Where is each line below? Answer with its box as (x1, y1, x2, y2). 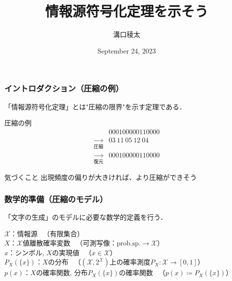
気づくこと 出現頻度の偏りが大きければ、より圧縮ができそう (4, 172, 197, 182)
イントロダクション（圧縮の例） (4, 82, 124, 94)
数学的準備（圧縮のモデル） (4, 193, 108, 205)
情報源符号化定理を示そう (45, 1, 208, 21)
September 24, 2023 (98, 45, 156, 55)
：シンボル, (8, 247, 44, 257)
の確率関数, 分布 (36, 267, 88, 278)
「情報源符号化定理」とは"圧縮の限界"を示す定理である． (4, 101, 186, 111)
